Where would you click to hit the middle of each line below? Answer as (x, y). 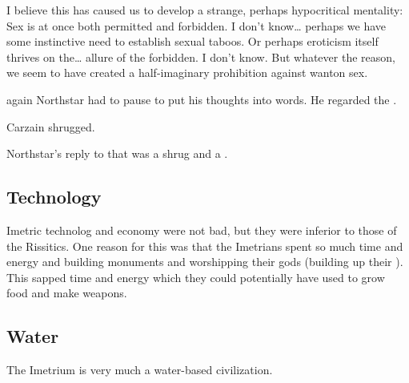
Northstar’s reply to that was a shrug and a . (117, 153)
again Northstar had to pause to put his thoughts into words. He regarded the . (202, 99)
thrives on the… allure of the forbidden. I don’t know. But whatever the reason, (201, 56)
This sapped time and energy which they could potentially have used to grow (196, 277)
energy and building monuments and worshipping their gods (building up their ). (205, 262)
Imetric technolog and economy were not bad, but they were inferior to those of (202, 230)
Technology (54, 197)
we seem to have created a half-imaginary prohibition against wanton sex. (187, 73)
